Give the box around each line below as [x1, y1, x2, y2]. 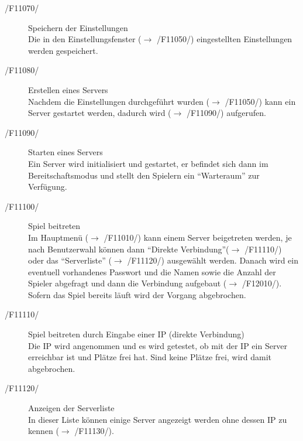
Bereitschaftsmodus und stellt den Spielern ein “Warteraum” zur [28, 169, 260, 181]
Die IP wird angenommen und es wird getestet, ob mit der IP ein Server [28, 339, 288, 351]
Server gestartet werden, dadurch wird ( [28, 107, 171, 119]
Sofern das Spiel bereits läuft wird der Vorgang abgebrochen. [28, 288, 246, 300]
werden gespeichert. [28, 44, 98, 56]
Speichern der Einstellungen [28, 21, 128, 33]
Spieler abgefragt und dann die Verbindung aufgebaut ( [28, 277, 227, 289]
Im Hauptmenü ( [28, 231, 89, 243]
